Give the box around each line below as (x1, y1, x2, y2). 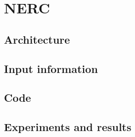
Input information (4, 61, 98, 76)
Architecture (4, 31, 70, 47)
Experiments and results (4, 119, 132, 135)
